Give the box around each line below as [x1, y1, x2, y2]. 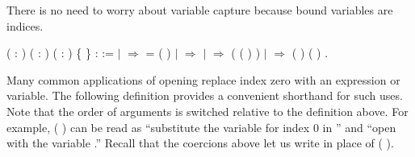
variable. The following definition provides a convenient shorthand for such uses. [6, 87, 403, 104]
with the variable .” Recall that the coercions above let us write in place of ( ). [6, 134, 394, 151]
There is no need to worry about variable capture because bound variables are [6, 2, 393, 18]
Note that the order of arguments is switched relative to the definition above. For [6, 102, 409, 119]
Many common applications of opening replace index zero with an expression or [6, 71, 400, 88]
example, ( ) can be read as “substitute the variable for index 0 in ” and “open [6, 118, 396, 135]
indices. [6, 17, 44, 34]
